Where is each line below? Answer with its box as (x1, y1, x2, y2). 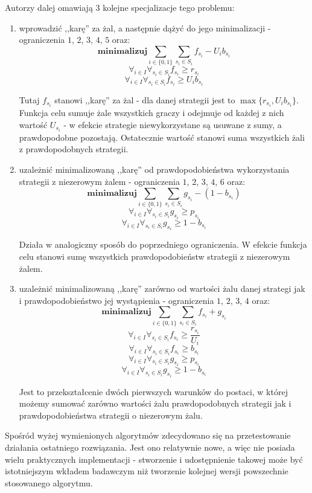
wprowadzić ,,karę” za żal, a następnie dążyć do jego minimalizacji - (19, 21, 271, 34)
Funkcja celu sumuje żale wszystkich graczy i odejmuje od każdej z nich (19, 106, 284, 119)
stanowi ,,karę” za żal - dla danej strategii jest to (54, 93, 235, 106)
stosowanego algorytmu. (5, 476, 93, 489)
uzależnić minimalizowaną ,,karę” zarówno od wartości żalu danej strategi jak (19, 282, 305, 295)
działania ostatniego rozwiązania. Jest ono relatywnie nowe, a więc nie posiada (5, 440, 295, 453)
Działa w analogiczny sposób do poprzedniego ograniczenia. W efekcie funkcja (19, 238, 307, 251)
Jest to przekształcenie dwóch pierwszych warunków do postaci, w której (19, 385, 288, 398)
